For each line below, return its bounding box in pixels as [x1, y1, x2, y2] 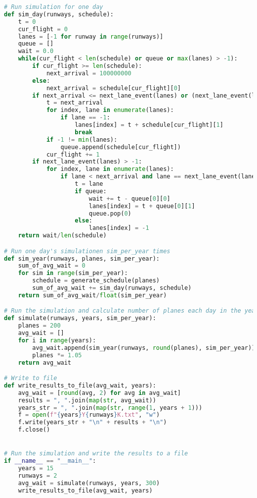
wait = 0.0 [18, 48, 54, 55]
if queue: [75, 187, 107, 195]
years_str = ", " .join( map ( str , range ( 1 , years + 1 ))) [18, 404, 203, 411]
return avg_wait [18, 359, 72, 366]
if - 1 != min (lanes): [46, 136, 118, 143]
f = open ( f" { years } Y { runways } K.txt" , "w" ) [18, 411, 160, 419]
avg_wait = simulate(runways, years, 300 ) [18, 479, 160, 487]
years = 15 [18, 465, 54, 472]
